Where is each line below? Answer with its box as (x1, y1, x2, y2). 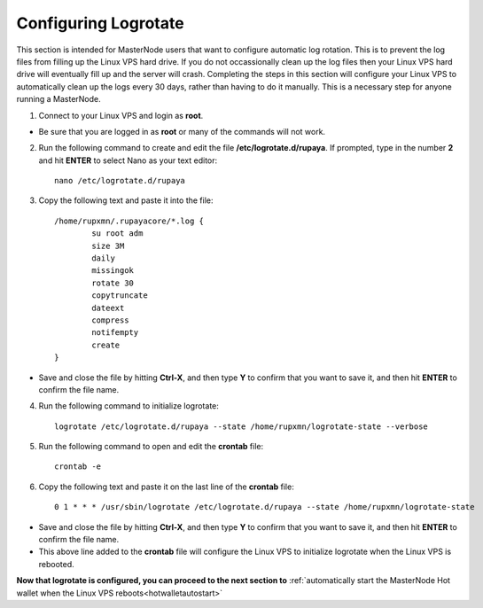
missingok (91, 266, 135, 276)
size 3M (91, 240, 125, 251)
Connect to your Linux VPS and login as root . (38, 110, 204, 121)
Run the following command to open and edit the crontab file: (38, 441, 264, 452)
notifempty (91, 328, 139, 338)
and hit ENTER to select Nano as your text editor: (38, 155, 218, 166)
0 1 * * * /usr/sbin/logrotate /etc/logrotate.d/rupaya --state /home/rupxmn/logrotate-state (54, 502, 475, 512)
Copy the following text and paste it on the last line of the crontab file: (38, 481, 294, 492)
